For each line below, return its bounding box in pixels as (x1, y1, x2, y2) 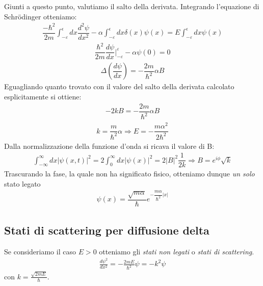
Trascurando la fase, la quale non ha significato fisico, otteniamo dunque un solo (4, 168, 255, 179)
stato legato (4, 178, 41, 189)
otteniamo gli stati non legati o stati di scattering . (99, 246, 254, 256)
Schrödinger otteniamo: (4, 11, 77, 21)
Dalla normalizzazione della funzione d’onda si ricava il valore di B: (4, 140, 215, 151)
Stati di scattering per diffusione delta (4, 222, 209, 238)
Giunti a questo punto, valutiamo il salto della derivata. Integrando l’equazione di (4, 1, 259, 11)
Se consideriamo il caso (4, 246, 76, 256)
